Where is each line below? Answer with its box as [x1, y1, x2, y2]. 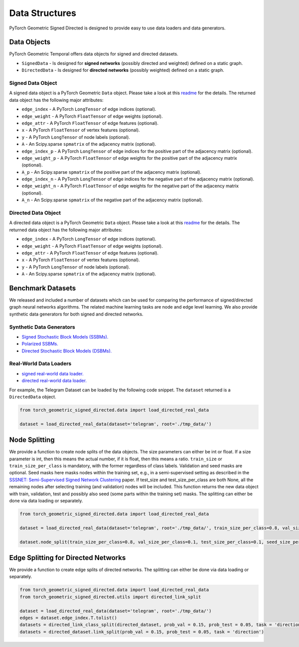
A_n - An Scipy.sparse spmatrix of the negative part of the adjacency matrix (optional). [21, 197, 203, 203]
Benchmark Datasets [9, 284, 76, 292]
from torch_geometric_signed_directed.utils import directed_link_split [19, 594, 201, 600]
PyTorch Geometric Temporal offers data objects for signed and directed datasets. [9, 51, 179, 57]
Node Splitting [9, 436, 55, 444]
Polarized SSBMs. [21, 341, 58, 347]
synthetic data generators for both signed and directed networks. [9, 311, 144, 317]
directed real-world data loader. [21, 377, 87, 384]
